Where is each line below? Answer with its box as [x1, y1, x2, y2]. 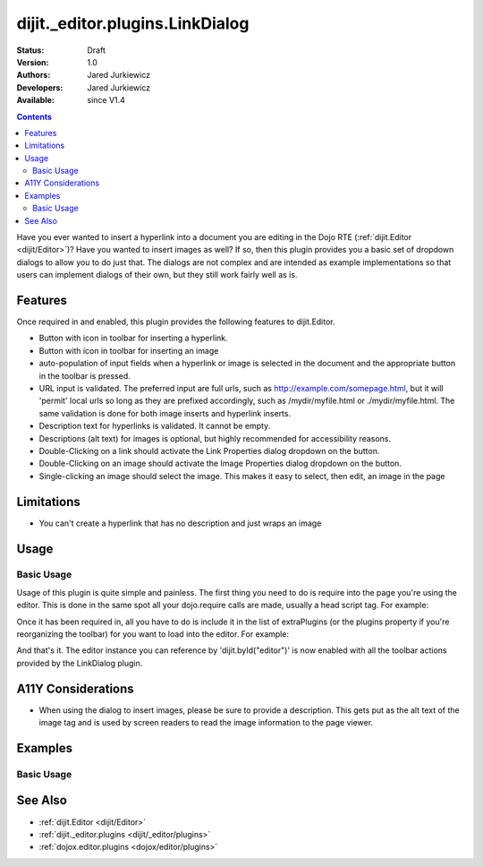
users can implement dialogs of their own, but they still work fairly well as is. [16, 270, 298, 280]
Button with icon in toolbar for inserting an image [38, 345, 219, 356]
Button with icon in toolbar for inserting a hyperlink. [38, 332, 228, 344]
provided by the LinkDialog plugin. [16, 657, 143, 668]
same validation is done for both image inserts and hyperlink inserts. [38, 408, 291, 418]
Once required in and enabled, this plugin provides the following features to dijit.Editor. [16, 316, 335, 327]
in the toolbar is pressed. [38, 370, 131, 381]
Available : [16, 95, 55, 106]
